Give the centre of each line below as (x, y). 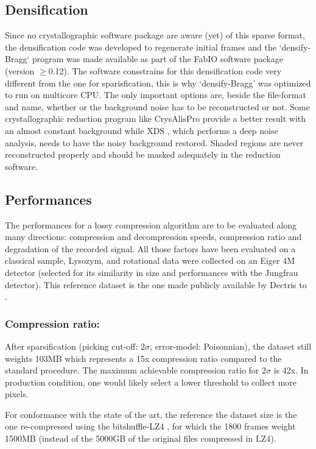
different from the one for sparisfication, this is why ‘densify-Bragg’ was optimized (158, 83)
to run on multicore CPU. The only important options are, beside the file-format (156, 95)
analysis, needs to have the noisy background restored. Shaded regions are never (154, 142)
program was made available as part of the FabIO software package (157, 59)
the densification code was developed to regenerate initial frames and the (141, 47)
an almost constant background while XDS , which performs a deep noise (142, 130)
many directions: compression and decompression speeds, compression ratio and (153, 237)
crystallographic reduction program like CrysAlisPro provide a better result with (156, 118)
